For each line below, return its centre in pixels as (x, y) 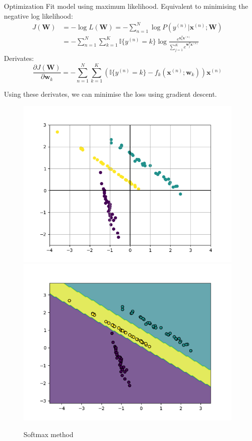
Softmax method (49, 434)
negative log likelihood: (38, 15)
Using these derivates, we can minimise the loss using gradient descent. (111, 94)
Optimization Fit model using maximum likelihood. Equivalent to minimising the (126, 6)
